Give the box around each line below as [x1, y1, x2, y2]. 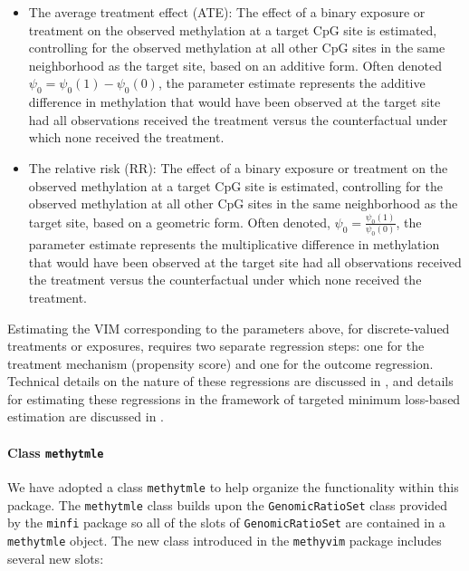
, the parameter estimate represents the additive [158, 73, 426, 92]
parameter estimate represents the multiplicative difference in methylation [28, 235, 440, 254]
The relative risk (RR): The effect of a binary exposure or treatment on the [28, 158, 448, 177]
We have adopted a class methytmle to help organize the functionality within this [7, 477, 459, 496]
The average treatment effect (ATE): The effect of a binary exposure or [28, 3, 426, 21]
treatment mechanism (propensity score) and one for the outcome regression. [7, 353, 434, 373]
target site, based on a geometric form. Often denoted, [28, 212, 330, 231]
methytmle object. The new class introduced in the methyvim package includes [7, 530, 442, 549]
